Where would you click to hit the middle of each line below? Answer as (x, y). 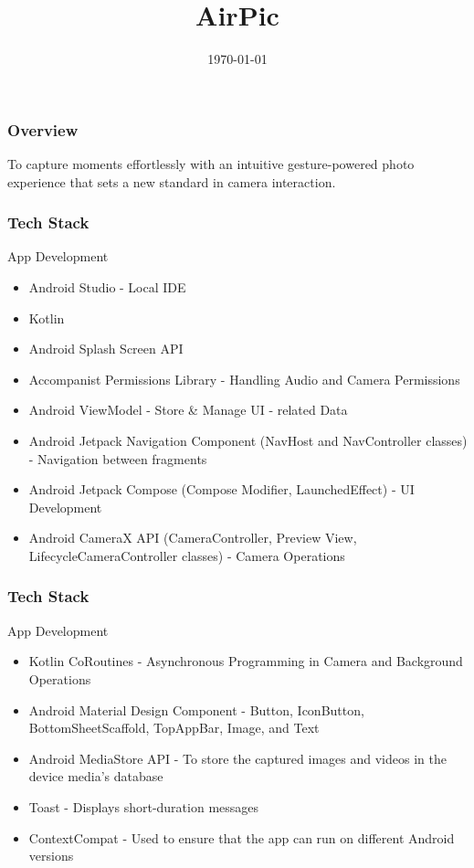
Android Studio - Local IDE (107, 287)
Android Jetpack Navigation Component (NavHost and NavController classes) (248, 440)
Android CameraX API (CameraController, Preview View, (193, 538)
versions (51, 856)
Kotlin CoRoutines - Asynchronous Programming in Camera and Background (246, 661)
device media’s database (96, 776)
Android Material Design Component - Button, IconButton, (196, 709)
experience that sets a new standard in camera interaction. (172, 181)
